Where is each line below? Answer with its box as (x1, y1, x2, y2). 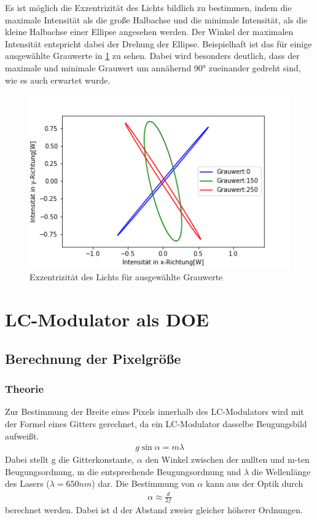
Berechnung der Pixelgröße (5, 349, 181, 368)
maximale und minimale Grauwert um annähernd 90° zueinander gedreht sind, (5, 61, 301, 74)
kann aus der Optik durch (205, 477, 303, 490)
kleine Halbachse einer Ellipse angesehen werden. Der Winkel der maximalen (5, 25, 294, 38)
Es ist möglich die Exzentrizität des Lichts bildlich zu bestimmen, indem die (5, 1, 292, 14)
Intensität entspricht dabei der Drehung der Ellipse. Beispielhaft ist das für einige (5, 37, 312, 50)
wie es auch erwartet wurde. (5, 73, 111, 86)
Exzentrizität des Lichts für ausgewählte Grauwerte (29, 270, 223, 283)
